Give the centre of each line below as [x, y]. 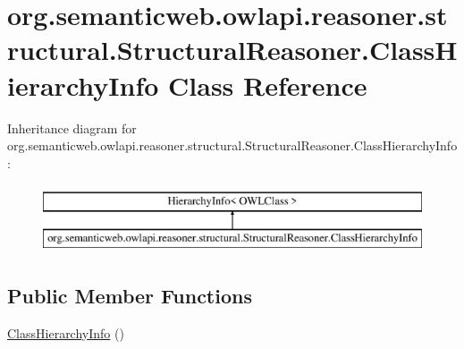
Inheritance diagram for [72, 128]
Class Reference [268, 85]
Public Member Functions [130, 295]
